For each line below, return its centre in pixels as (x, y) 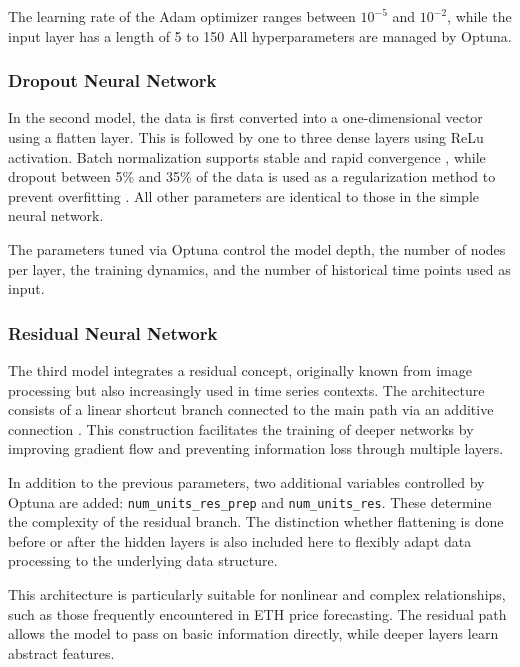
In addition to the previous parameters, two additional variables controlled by (246, 481)
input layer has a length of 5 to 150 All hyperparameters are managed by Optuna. (260, 35)
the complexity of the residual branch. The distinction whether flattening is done (256, 521)
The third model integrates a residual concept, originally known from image (240, 369)
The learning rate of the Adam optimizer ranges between (182, 16)
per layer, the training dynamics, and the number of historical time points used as (259, 268)
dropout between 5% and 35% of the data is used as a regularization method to (252, 176)
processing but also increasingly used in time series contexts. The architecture (246, 389)
